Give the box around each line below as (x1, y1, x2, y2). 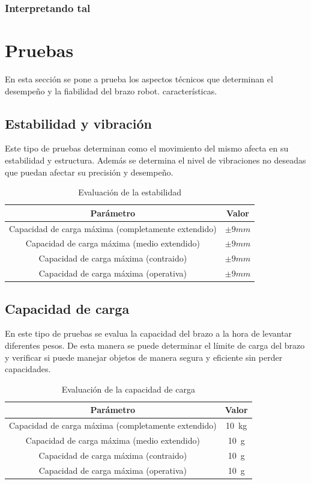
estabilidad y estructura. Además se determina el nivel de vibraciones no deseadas (5, 153, 306, 166)
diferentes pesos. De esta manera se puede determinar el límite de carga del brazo (5, 339, 305, 351)
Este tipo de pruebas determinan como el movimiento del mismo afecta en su (5, 142, 289, 155)
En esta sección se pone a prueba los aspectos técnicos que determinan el (5, 72, 273, 85)
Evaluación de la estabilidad (78, 186, 182, 198)
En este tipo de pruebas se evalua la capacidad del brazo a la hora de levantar (5, 327, 292, 340)
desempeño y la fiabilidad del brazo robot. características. (5, 84, 217, 97)
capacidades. (5, 363, 51, 375)
